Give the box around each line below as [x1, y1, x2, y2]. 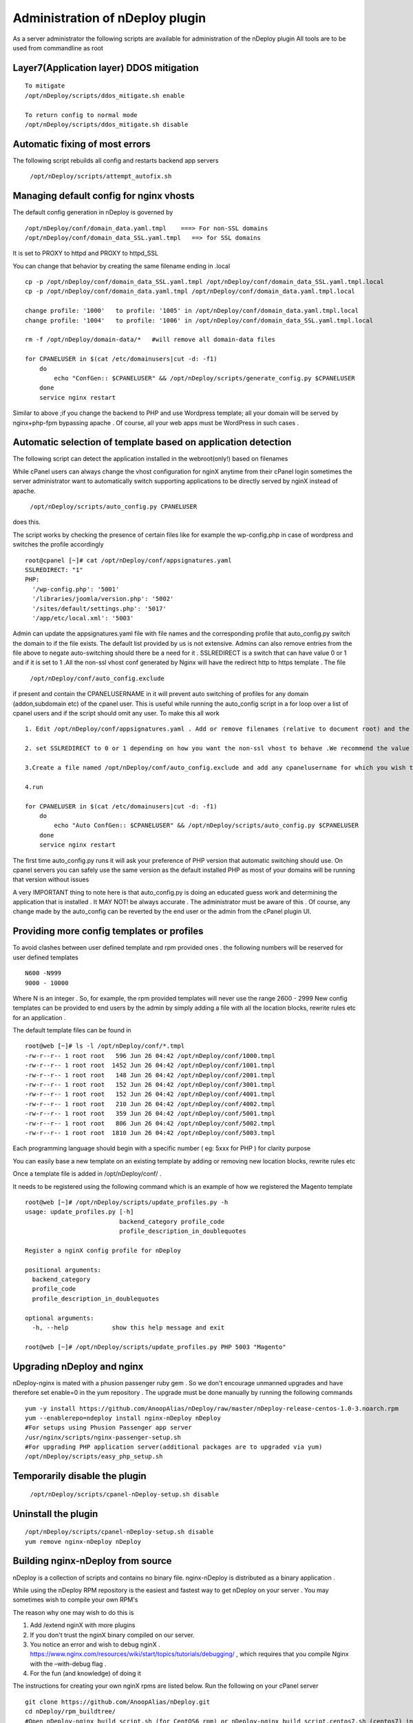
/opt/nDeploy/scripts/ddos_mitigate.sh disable [25, 121, 189, 128]
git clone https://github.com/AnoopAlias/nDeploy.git [25, 1697, 210, 1706]
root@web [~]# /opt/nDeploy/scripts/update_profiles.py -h [25, 1198, 229, 1206]
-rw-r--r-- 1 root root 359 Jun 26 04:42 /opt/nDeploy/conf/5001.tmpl [25, 1110, 275, 1118]
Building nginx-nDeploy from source [12, 1555, 172, 1567]
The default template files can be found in [12, 1026, 131, 1034]
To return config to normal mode [25, 111, 138, 119]
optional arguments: [25, 1314, 94, 1322]
